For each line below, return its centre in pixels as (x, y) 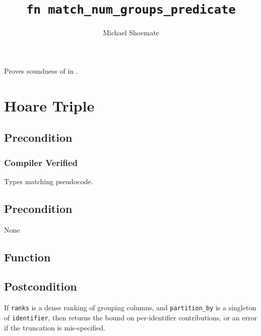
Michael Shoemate (131, 33)
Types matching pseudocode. (49, 181)
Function (27, 257)
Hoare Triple (49, 105)
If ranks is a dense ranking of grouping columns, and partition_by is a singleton (130, 307)
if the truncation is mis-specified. (55, 327)
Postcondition (41, 286)
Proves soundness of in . (41, 70)
